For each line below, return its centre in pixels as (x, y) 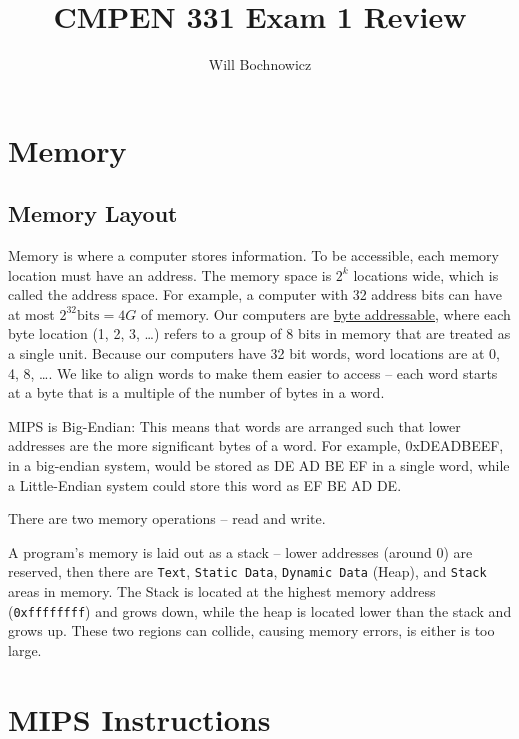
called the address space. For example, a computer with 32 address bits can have (255, 294)
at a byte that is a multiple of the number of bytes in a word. (196, 392)
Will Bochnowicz (260, 64)
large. (25, 649)
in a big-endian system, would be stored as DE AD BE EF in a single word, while (259, 465)
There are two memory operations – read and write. (167, 518)
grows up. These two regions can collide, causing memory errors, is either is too (251, 630)
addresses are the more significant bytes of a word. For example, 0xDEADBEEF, (256, 445)
